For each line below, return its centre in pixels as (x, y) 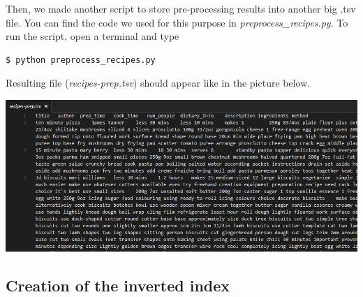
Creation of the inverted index (118, 285)
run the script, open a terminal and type (92, 36)
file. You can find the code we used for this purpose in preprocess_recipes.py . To (177, 22)
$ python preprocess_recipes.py (81, 60)
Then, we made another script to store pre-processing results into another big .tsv (181, 8)
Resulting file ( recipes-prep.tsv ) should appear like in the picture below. (158, 83)
